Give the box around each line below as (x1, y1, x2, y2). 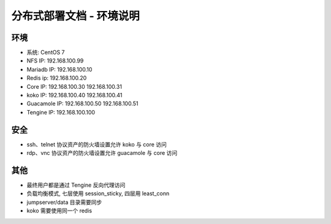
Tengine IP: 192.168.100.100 (26, 108, 95, 116)
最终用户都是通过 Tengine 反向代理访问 (26, 181, 126, 189)
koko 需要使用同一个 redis (26, 207, 92, 214)
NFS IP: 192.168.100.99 (26, 57, 84, 64)
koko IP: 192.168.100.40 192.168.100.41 (26, 92, 123, 99)
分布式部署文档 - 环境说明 (11, 9, 140, 23)
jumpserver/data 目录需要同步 (26, 198, 102, 206)
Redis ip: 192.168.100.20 (26, 74, 87, 82)
